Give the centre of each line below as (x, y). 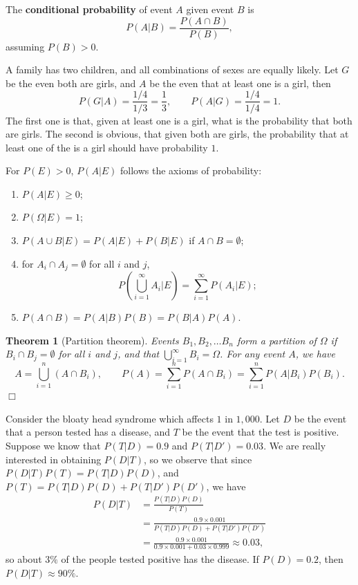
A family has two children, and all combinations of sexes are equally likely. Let (172, 69)
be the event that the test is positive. (261, 432)
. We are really (295, 445)
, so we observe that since (198, 459)
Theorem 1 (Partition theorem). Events (92, 340)
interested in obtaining (54, 459)
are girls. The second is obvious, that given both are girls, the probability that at (177, 134)
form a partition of (276, 340)
